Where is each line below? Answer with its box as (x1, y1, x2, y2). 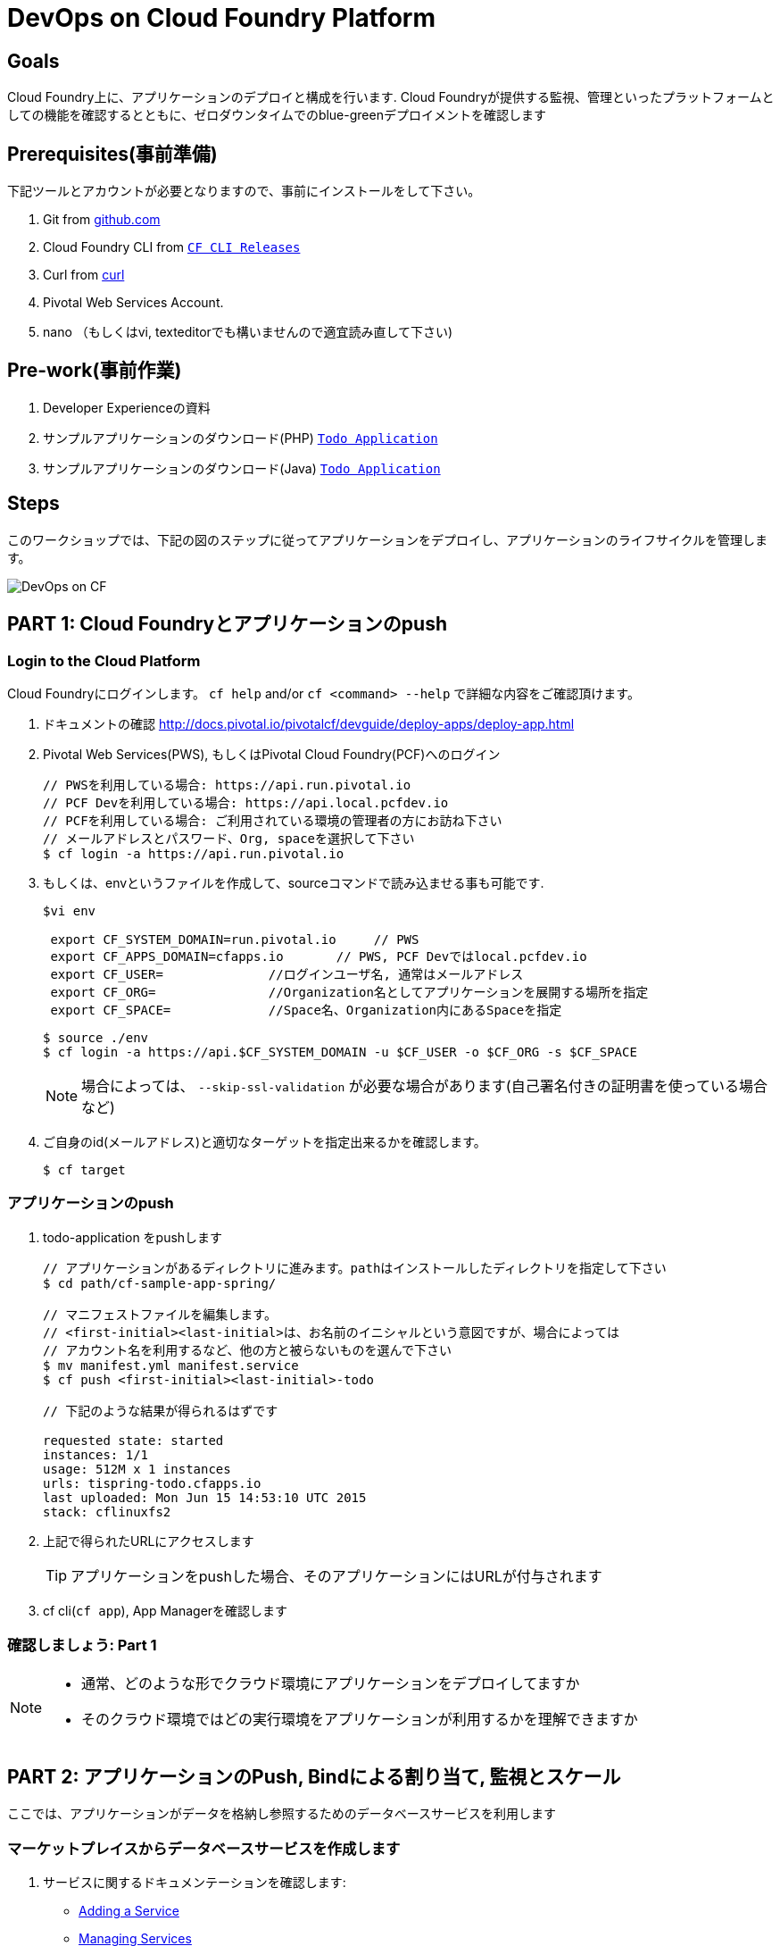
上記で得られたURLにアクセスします (43, 1533, 254, 1549)
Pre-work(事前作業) (7, 359, 182, 382)
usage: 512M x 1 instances (43, 1461, 231, 1476)
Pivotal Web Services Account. (43, 295, 224, 311)
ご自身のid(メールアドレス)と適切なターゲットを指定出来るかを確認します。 (43, 1133, 486, 1149)
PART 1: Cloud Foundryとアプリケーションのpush (7, 613, 447, 636)
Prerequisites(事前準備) (7, 142, 218, 165)
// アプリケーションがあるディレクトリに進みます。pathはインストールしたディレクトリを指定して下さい (43, 1260, 667, 1275)
